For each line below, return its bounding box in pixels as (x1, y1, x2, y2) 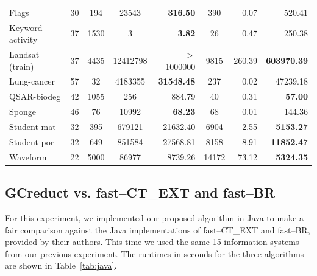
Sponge (9, 105, 36, 118)
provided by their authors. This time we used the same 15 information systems (5, 235, 299, 248)
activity (9, 33, 38, 46)
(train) (9, 60, 34, 72)
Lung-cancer (9, 75, 55, 88)
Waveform (9, 150, 47, 163)
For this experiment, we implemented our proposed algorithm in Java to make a (5, 211, 304, 224)
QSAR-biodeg (9, 90, 61, 103)
